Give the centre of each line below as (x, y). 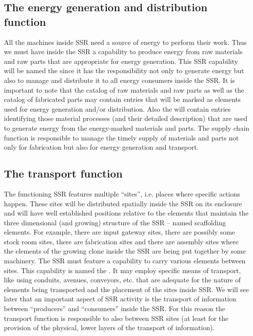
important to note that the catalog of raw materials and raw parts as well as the (124, 89)
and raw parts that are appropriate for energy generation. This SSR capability (121, 61)
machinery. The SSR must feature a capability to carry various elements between (125, 261)
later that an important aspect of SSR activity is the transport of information (120, 299)
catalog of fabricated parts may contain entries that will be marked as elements (122, 99)
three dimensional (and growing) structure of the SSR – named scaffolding (115, 222)
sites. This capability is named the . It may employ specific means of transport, (122, 270)
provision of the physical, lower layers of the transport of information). (109, 327)
